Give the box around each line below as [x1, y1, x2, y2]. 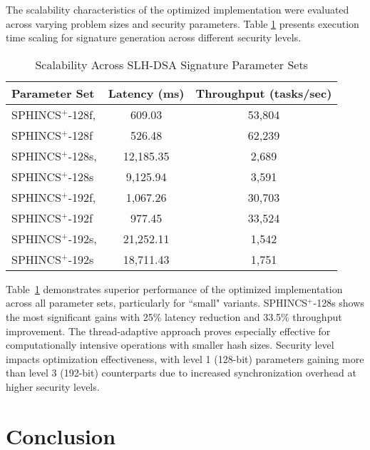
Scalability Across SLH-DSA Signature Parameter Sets [35, 56, 308, 73]
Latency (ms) [108, 84, 185, 101]
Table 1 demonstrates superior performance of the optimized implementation [6, 281, 343, 296]
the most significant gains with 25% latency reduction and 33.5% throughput [6, 309, 342, 324]
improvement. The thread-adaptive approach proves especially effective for [6, 323, 331, 338]
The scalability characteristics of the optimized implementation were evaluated [6, 2, 349, 16]
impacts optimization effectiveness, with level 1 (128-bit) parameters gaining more [6, 351, 364, 366]
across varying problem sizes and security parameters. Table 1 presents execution [6, 16, 359, 31]
